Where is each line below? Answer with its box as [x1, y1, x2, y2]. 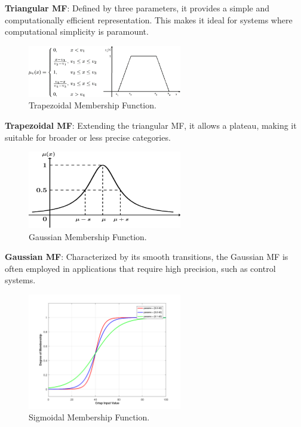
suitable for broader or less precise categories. [5, 131, 171, 143]
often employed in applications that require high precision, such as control [5, 262, 276, 274]
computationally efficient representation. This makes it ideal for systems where [5, 13, 293, 26]
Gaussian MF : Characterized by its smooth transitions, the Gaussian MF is [5, 250, 288, 263]
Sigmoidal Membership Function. [29, 411, 150, 423]
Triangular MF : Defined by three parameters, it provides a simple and [5, 2, 269, 14]
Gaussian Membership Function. [29, 230, 147, 243]
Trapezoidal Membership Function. [29, 99, 156, 111]
